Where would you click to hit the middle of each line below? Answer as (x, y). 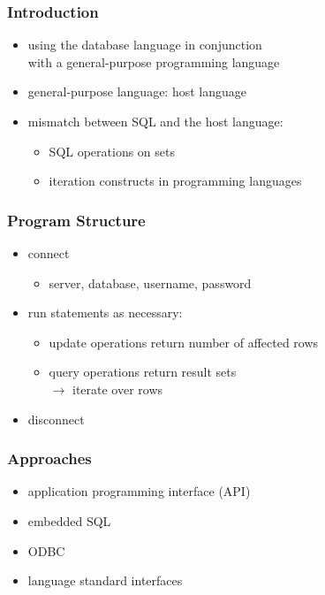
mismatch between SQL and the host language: (155, 121)
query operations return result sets (143, 372)
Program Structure (76, 220)
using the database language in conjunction (145, 45)
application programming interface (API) (139, 491)
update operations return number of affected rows (184, 342)
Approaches (49, 458)
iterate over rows (117, 389)
